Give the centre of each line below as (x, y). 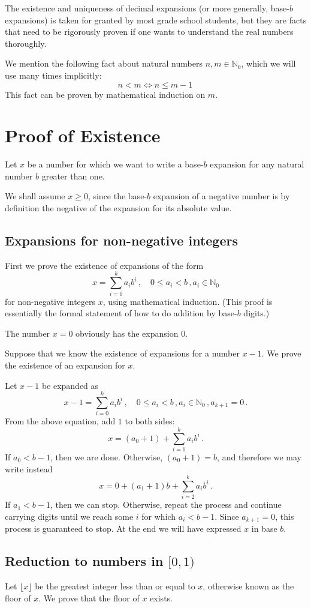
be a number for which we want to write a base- (115, 164)
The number (28, 333)
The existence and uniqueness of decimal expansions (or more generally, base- (147, 8)
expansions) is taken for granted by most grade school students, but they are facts (156, 20)
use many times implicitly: (53, 75)
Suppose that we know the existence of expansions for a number (122, 353)
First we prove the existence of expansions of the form (104, 265)
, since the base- (117, 196)
